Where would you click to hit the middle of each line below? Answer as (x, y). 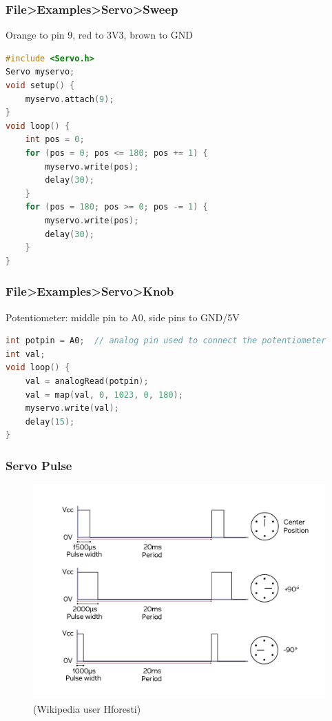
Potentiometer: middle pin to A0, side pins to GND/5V (123, 317)
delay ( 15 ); (50, 422)
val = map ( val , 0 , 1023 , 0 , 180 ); (104, 395)
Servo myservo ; (40, 72)
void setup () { (40, 85)
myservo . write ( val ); (72, 408)
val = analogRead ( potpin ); (87, 381)
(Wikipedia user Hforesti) (87, 708)
